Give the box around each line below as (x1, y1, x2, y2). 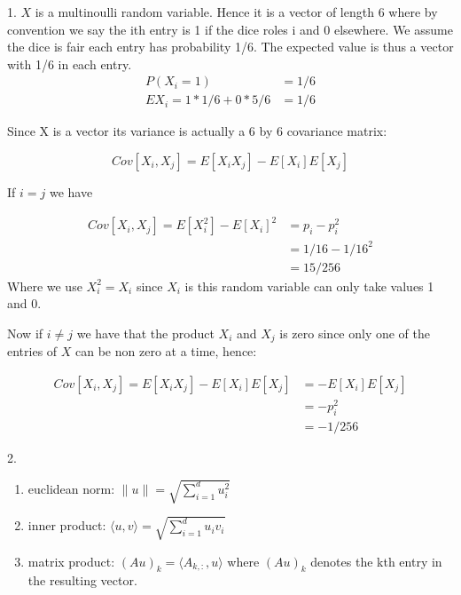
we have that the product (76, 323, 215, 342)
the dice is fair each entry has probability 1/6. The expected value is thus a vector (7, 37, 454, 56)
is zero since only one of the (279, 323, 431, 342)
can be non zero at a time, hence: (75, 342, 257, 361)
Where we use (7, 276, 82, 295)
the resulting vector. (27, 571, 137, 590)
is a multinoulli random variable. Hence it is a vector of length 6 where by (35, 3, 438, 20)
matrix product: (27, 551, 115, 570)
